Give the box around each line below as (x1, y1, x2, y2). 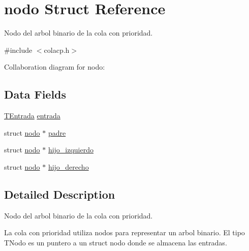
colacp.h (44, 44, 70, 55)
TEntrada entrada (4, 110, 60, 121)
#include (4, 44, 33, 55)
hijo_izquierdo (48, 144, 94, 155)
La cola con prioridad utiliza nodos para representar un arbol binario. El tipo (4, 227, 245, 238)
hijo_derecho (48, 161, 89, 172)
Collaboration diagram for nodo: (4, 61, 105, 72)
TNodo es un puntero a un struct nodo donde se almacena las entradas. (4, 237, 227, 247)
